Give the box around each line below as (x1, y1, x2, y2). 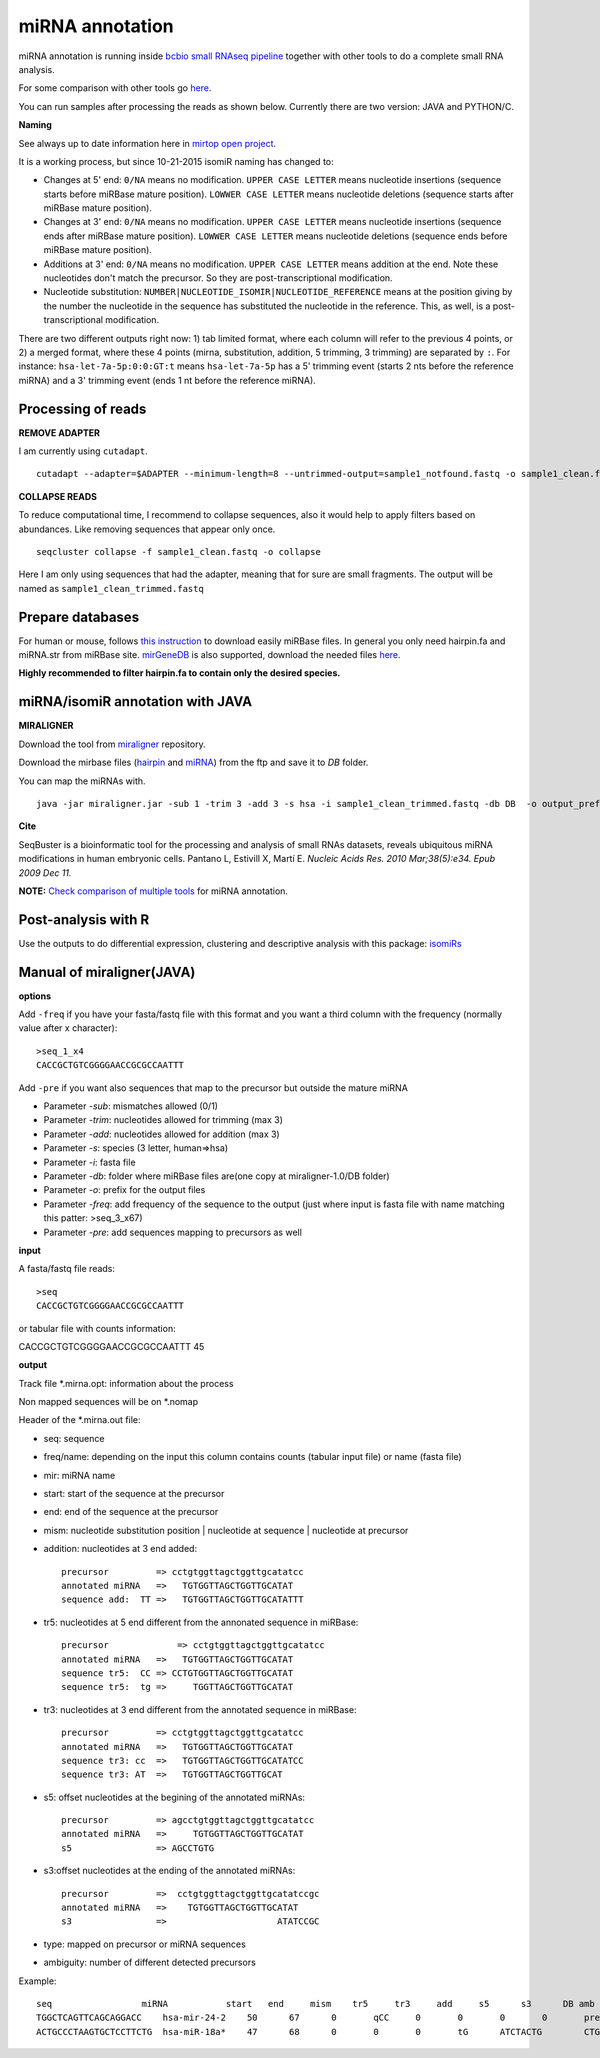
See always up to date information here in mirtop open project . (18, 137, 277, 149)
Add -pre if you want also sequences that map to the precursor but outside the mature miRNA (18, 1081, 409, 1094)
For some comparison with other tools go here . (18, 82, 212, 94)
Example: (18, 1975, 57, 1987)
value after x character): (18, 1022, 118, 1034)
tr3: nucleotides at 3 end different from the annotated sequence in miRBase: (43, 1703, 357, 1715)
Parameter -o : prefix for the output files (43, 1184, 206, 1196)
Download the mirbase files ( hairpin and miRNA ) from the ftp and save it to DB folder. (18, 756, 369, 769)
